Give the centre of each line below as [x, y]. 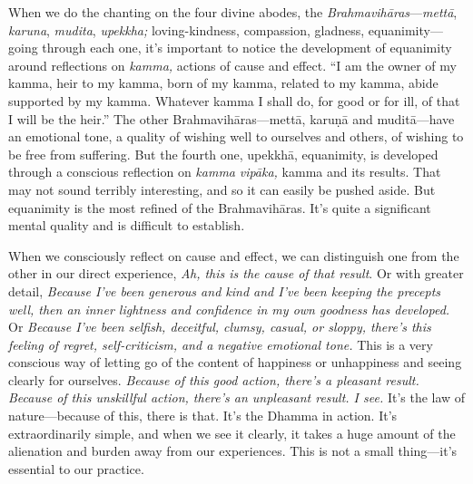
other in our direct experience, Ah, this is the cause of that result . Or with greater [236, 273]
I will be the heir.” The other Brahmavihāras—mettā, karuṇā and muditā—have [232, 118]
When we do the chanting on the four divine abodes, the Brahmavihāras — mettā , [233, 12]
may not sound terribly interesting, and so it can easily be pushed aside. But [222, 189]
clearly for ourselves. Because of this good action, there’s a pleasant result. [214, 379]
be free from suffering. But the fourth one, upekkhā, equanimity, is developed [223, 154]
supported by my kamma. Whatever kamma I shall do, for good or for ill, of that [234, 100]
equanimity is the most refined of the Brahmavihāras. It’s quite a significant [220, 207]
